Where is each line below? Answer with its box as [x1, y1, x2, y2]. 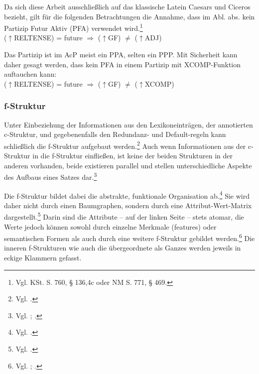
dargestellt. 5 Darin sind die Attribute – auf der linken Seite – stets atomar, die [4, 210, 244, 222]
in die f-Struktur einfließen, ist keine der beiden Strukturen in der [32, 150, 233, 161]
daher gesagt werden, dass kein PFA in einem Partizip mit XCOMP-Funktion [4, 59, 241, 69]
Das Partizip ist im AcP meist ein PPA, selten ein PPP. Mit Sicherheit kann [4, 49, 238, 60]
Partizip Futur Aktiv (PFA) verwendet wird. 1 [4, 21, 143, 33]
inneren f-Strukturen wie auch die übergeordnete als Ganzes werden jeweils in [4, 243, 241, 253]
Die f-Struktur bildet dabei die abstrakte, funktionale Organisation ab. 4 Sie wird [4, 189, 250, 201]
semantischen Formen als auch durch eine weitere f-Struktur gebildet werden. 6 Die [4, 232, 255, 243]
